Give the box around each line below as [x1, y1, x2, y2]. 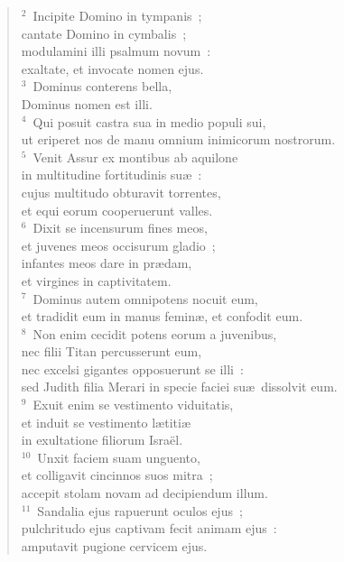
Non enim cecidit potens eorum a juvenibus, [33, 324, 277, 343]
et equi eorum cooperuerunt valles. [21, 200, 213, 219]
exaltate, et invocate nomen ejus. [21, 59, 204, 78]
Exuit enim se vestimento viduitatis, [33, 395, 234, 414]
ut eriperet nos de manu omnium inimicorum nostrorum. [21, 130, 336, 149]
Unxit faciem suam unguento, [37, 447, 200, 466]
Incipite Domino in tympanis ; [33, 6, 202, 24]
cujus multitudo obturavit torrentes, [21, 182, 221, 201]
